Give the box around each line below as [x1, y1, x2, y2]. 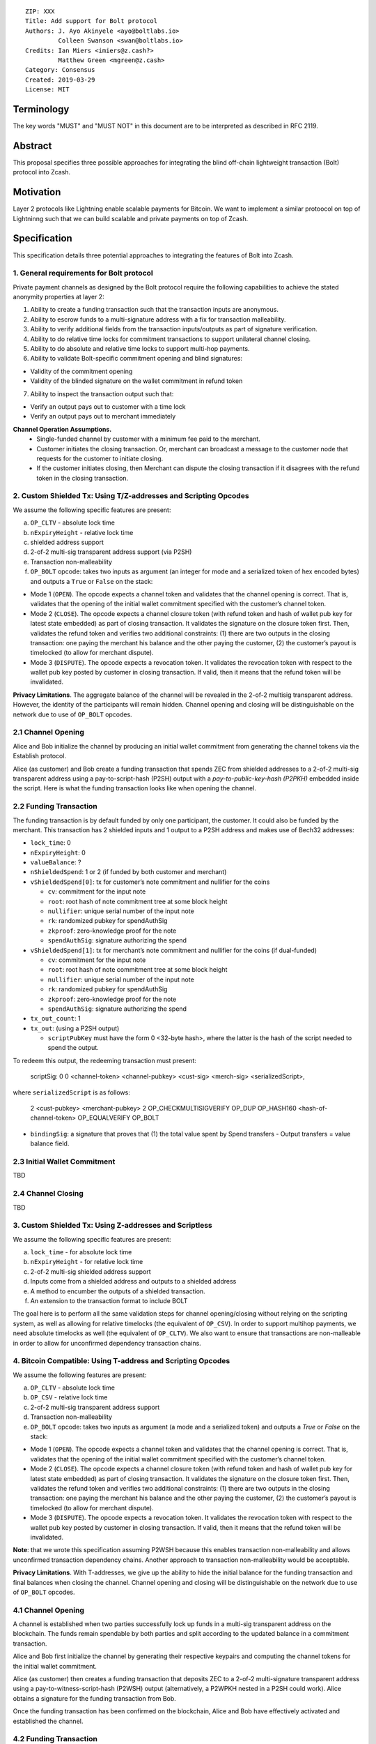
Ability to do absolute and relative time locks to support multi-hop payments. [30, 345, 250, 353]
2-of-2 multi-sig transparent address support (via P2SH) [30, 548, 192, 556]
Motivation [13, 186, 61, 198]
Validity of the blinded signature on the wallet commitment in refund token [30, 377, 243, 385]
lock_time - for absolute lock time [30, 1248, 132, 1256]
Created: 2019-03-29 [25, 75, 95, 84]
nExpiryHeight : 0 [30, 848, 86, 857]
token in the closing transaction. [36, 474, 129, 482]
